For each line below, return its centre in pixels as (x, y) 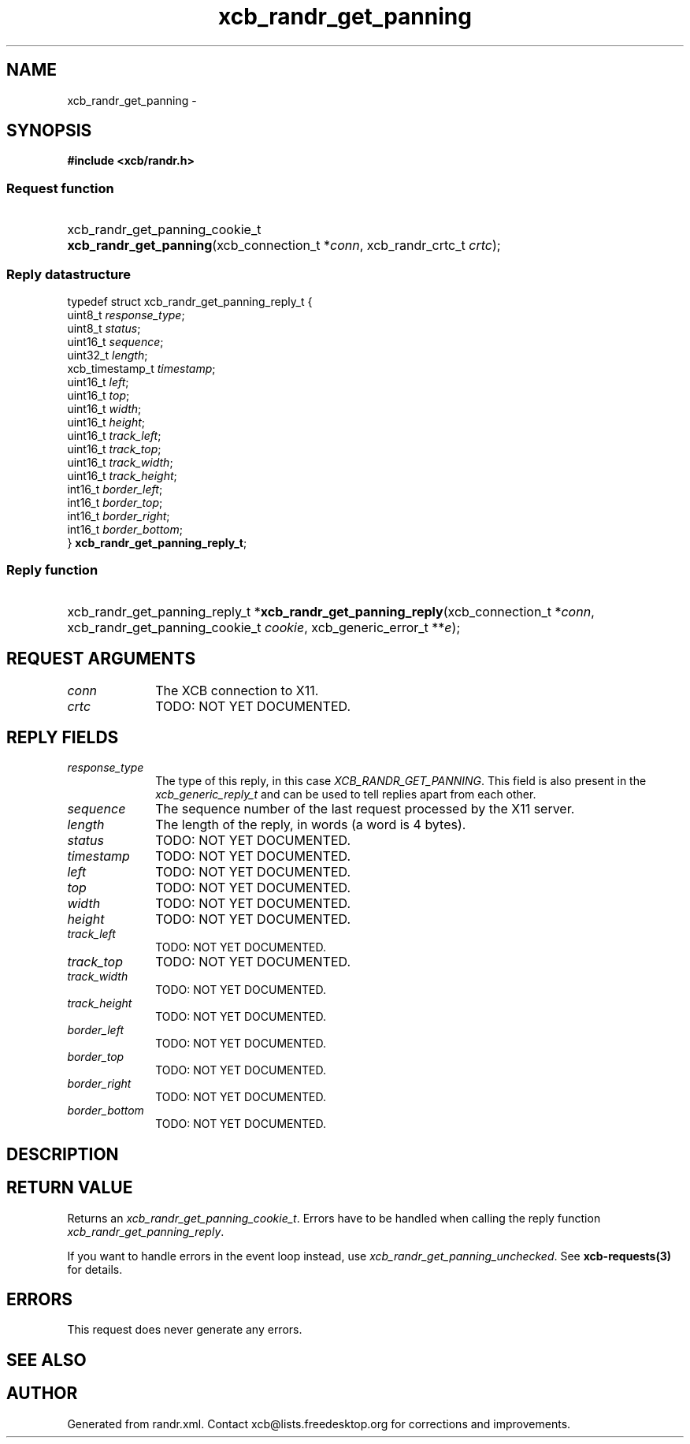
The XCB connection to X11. (237, 690)
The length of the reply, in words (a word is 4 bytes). (311, 825)
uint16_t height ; (106, 422)
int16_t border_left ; (115, 489)
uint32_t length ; (108, 355)
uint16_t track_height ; (122, 475)
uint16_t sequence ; (115, 341)
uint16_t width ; (104, 408)
